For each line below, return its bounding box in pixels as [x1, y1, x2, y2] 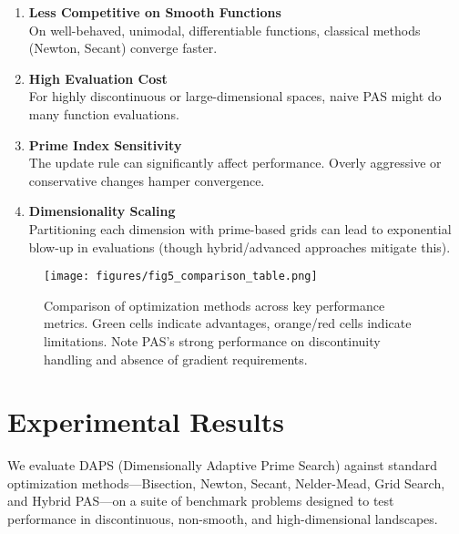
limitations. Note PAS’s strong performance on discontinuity [44, 331, 381, 350]
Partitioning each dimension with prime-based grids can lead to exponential [28, 219, 452, 238]
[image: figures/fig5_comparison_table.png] [44, 270, 318, 283]
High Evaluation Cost [28, 68, 168, 87]
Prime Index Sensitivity [28, 135, 182, 154]
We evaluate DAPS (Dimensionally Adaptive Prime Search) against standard [7, 456, 438, 475]
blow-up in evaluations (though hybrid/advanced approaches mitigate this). [28, 237, 451, 256]
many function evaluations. [28, 104, 179, 123]
